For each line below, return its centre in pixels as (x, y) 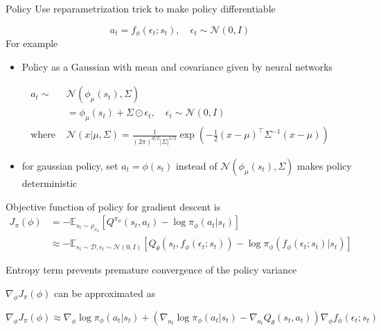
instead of (196, 165)
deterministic (50, 183)
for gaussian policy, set (70, 165)
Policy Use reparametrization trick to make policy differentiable (141, 8)
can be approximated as (104, 293)
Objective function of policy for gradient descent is (113, 206)
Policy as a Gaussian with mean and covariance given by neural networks (177, 66)
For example (32, 43)
